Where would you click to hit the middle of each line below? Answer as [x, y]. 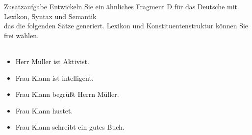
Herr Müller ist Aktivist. [52, 61]
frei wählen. [21, 35]
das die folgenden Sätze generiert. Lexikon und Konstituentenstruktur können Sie [126, 26]
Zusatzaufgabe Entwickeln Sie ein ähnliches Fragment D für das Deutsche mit [121, 6]
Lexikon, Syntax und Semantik [50, 16]
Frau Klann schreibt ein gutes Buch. [70, 127]
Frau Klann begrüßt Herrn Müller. [67, 94]
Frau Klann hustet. [44, 110]
